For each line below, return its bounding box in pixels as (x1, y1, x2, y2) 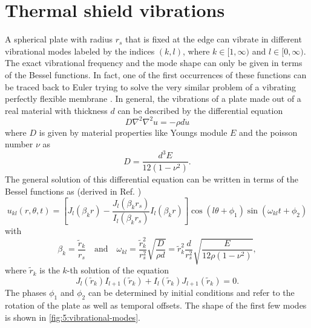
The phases (5, 286, 47, 299)
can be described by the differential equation (117, 104, 283, 116)
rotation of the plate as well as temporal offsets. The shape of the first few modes (5, 298, 307, 311)
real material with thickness (5, 104, 108, 116)
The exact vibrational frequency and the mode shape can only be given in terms (5, 56, 303, 69)
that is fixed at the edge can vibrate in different (125, 33, 302, 45)
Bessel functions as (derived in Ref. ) (5, 184, 142, 197)
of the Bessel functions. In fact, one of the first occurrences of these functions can (5, 68, 307, 81)
